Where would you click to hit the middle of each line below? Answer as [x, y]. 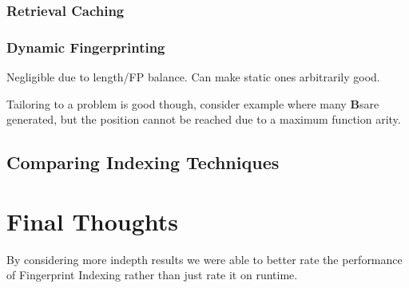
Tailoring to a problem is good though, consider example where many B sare [193, 103]
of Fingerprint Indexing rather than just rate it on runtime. [152, 275]
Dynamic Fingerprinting [86, 47]
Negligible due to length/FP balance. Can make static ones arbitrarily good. [193, 77]
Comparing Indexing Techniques [143, 162]
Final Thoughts [93, 221]
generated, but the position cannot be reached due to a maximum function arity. [204, 119]
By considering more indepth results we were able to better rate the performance [204, 259]
